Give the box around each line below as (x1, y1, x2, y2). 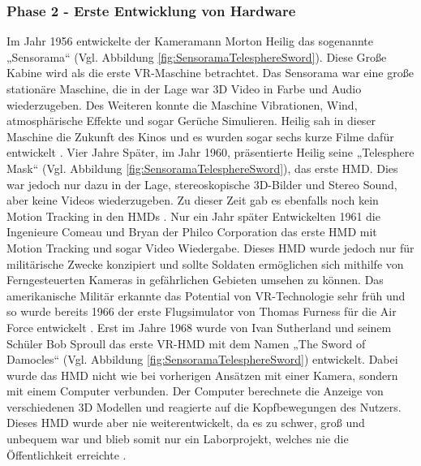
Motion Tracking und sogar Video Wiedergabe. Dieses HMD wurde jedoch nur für (6, 239, 415, 256)
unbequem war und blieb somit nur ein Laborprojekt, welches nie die (6, 430, 349, 447)
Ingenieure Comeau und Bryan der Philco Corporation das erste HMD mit (6, 223, 377, 240)
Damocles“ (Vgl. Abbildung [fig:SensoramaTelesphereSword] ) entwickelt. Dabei (6, 351, 398, 368)
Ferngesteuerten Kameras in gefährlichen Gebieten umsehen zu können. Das (6, 271, 384, 288)
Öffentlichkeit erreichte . (6, 446, 127, 463)
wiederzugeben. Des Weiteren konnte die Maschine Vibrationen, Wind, (6, 96, 358, 113)
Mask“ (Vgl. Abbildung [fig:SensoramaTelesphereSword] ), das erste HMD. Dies (6, 159, 398, 176)
